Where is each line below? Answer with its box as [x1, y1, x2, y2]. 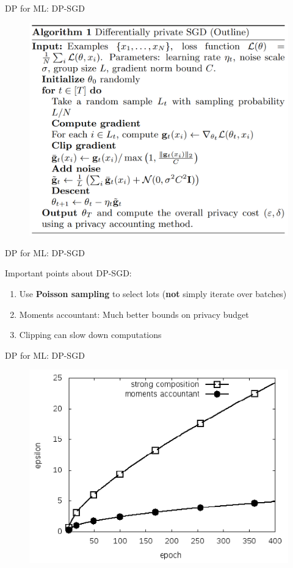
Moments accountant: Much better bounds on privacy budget [19, 307, 249, 320]
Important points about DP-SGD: [5, 267, 132, 279]
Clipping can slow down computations [19, 328, 162, 341]
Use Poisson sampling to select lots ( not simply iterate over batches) [19, 287, 287, 300]
